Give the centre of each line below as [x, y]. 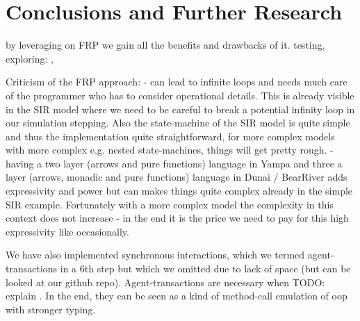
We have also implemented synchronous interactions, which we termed [155, 255]
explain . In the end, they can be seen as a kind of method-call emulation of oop [177, 296]
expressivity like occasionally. [67, 231]
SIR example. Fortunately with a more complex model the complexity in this [170, 204]
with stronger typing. [51, 309]
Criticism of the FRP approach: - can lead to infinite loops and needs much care [177, 82]
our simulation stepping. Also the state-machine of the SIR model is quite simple [178, 123]
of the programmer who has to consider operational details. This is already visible [180, 95]
